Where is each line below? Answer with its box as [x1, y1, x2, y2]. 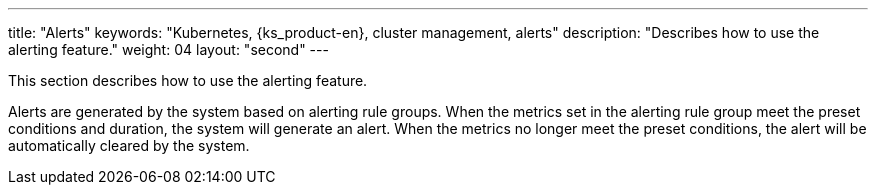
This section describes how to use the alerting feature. [8, 72, 368, 89]
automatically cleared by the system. [8, 137, 250, 154]
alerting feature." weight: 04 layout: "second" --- [8, 41, 329, 58]
